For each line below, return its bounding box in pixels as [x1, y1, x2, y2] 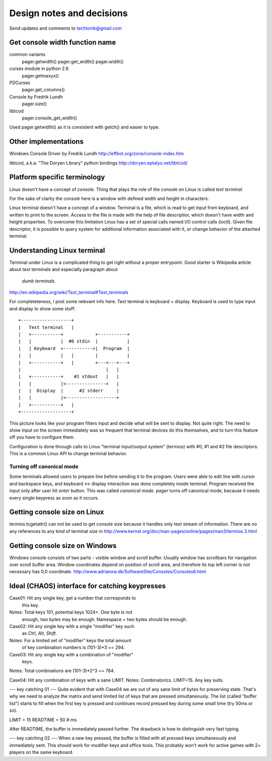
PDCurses [9, 80, 30, 86]
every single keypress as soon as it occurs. [9, 495, 99, 501]
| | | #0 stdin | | [18, 338, 130, 344]
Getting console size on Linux [9, 508, 104, 516]
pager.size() [22, 101, 47, 107]
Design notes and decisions [9, 8, 128, 19]
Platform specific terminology [9, 173, 105, 181]
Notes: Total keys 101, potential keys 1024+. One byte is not [9, 609, 133, 615]
